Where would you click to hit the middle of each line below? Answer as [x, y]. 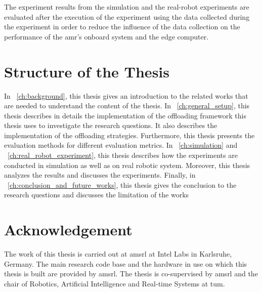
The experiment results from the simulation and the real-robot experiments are [127, 7]
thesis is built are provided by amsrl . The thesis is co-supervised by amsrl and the [131, 274]
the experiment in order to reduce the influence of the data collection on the [122, 27]
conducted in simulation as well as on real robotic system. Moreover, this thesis [127, 165]
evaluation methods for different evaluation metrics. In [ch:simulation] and [121, 145]
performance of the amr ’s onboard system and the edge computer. [106, 36]
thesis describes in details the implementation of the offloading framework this [125, 115]
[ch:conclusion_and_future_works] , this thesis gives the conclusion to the [122, 184]
